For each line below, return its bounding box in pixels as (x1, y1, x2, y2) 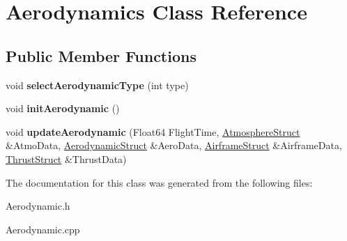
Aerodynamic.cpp (6, 221, 80, 236)
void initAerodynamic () (6, 101, 120, 116)
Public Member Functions (6, 45, 196, 66)
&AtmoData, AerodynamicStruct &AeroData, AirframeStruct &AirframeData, (6, 138, 342, 153)
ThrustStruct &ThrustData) (6, 151, 127, 166)
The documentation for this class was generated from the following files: (6, 175, 313, 189)
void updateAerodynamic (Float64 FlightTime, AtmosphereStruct (6, 124, 300, 139)
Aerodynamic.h (6, 199, 70, 213)
